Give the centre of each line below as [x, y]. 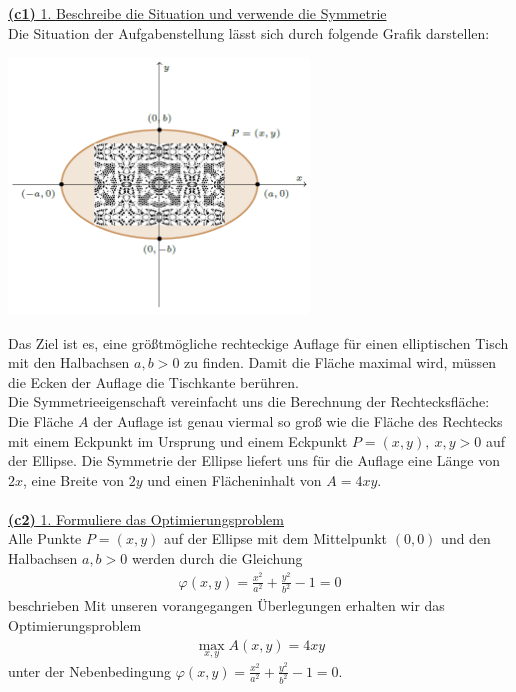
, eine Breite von [73, 479]
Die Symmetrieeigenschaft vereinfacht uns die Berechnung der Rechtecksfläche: [249, 401]
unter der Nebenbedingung [90, 670]
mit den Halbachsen [69, 362]
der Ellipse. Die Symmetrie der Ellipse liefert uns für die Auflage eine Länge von [254, 460]
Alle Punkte [45, 538]
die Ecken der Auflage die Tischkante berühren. [153, 381]
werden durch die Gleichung [217, 558]
